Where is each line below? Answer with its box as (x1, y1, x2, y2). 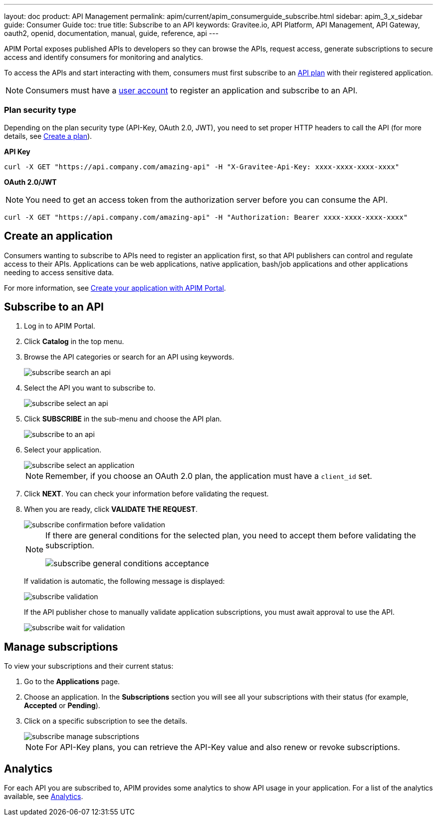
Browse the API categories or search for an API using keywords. (24, 353, 234, 362)
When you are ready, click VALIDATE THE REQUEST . (24, 505, 198, 514)
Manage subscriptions (4, 640, 118, 653)
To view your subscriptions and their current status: (4, 662, 174, 671)
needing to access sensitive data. (4, 268, 114, 277)
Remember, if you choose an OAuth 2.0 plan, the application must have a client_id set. (45, 471, 372, 481)
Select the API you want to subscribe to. (24, 384, 156, 393)
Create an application (4, 230, 113, 243)
